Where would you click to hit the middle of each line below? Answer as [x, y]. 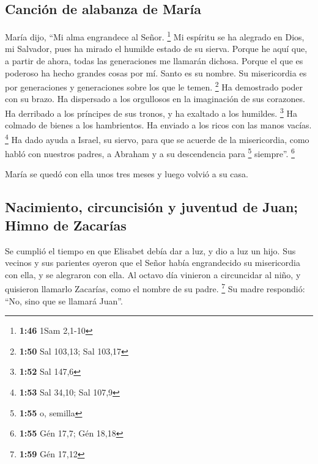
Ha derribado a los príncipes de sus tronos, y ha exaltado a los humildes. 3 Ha [151, 112]
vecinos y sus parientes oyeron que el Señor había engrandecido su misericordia [153, 263]
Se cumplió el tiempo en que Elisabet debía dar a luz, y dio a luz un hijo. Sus [150, 250]
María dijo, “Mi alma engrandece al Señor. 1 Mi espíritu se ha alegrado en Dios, [155, 36]
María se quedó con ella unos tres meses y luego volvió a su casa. [127, 174]
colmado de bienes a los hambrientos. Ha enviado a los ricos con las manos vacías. [158, 125]
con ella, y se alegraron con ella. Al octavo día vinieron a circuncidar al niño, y [153, 274]
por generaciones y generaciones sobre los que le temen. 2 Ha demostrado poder [154, 86]
